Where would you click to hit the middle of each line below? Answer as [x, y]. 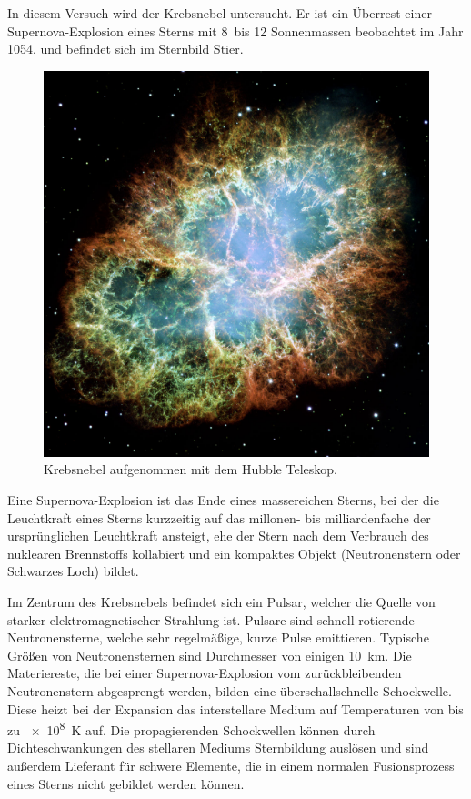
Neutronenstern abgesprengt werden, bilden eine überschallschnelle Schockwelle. [230, 690]
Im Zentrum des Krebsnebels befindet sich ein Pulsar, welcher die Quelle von [221, 601]
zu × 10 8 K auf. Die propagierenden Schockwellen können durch [191, 728]
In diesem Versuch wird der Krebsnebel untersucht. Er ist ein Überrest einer [220, 13]
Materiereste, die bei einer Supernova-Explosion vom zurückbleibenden [205, 673]
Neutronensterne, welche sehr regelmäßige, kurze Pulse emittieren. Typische [218, 637]
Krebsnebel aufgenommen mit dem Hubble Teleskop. [190, 469]
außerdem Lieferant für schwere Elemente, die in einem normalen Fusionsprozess [231, 765]
